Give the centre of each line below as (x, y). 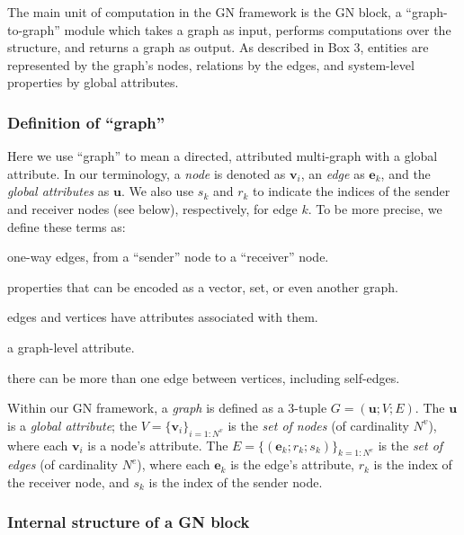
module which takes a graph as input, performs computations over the (258, 29)
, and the (406, 173)
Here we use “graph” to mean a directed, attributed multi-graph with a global (223, 156)
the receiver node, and (68, 481)
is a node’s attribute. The (158, 445)
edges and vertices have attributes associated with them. (163, 317)
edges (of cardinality (62, 464)
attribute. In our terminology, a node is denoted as (147, 173)
